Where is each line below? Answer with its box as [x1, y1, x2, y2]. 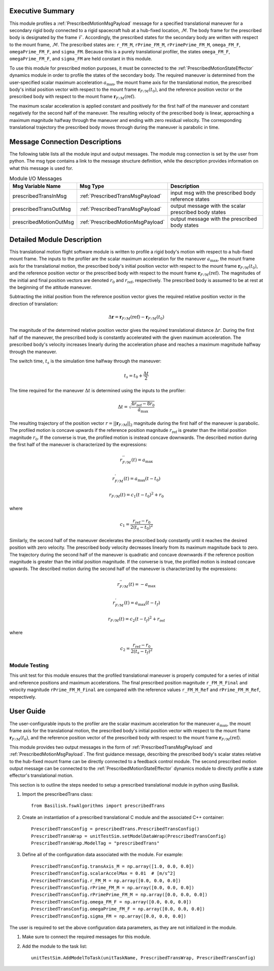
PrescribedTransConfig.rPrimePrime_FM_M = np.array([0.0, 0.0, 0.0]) [31, 892, 208, 898]
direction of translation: [9, 300, 58, 307]
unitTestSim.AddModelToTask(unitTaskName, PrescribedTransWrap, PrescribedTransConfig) [31, 955, 256, 961]
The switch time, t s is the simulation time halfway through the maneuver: [9, 358, 162, 365]
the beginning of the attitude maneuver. [9, 284, 92, 290]
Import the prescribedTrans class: [22, 791, 93, 797]
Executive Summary [9, 7, 75, 15]
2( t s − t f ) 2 [130, 647, 153, 655]
